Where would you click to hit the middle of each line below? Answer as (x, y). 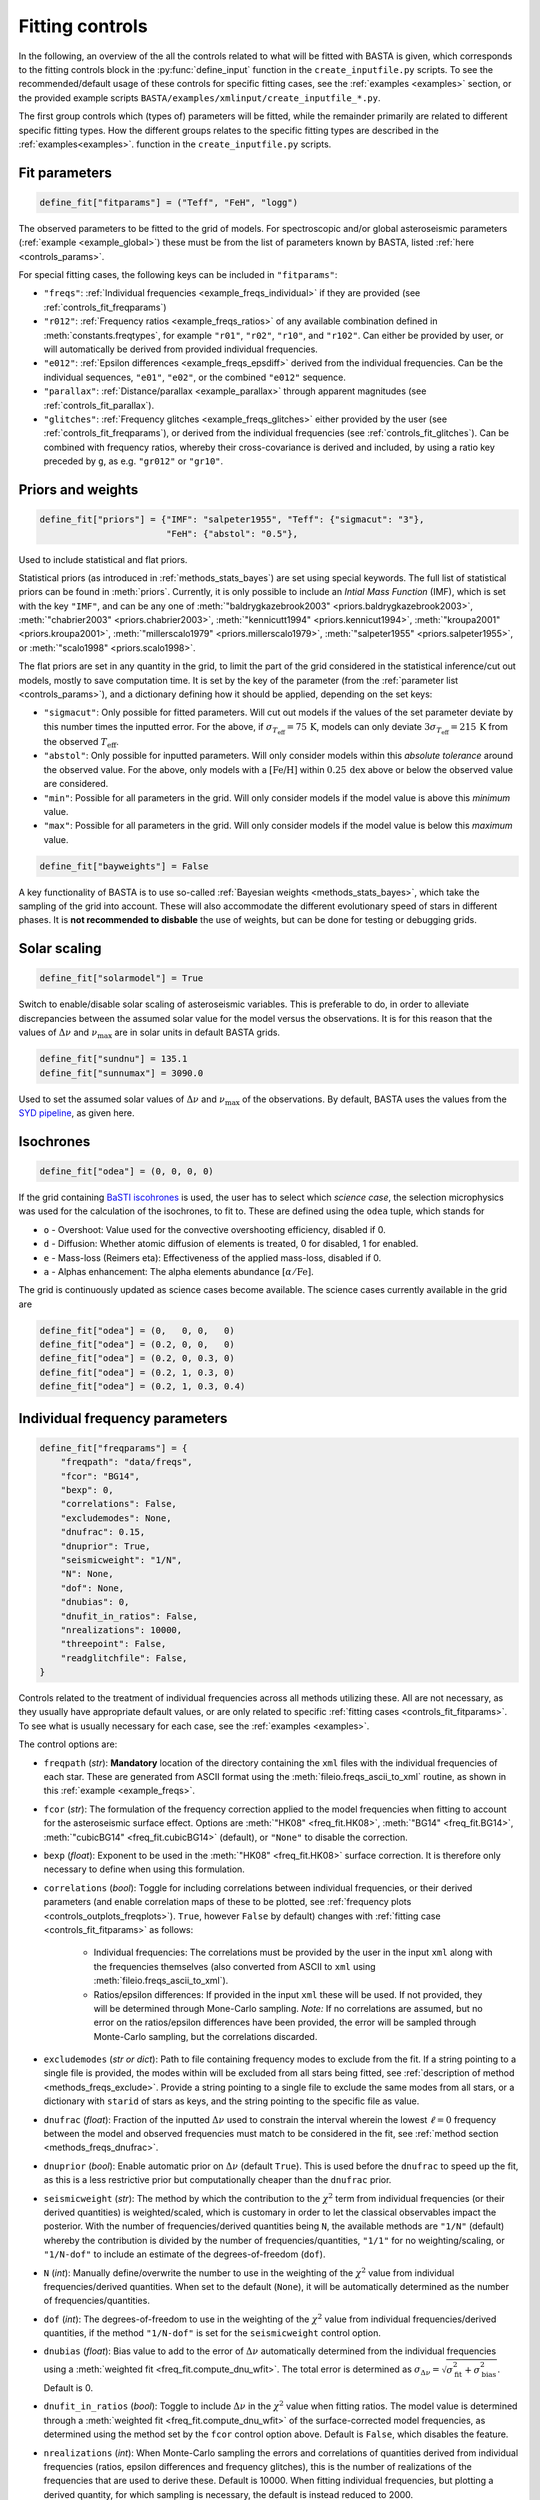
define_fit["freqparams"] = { (113, 1448)
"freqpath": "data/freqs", (127, 1462)
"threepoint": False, (113, 1644)
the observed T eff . (81, 742)
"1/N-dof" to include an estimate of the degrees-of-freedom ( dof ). (184, 2254)
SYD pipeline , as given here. (76, 1112)
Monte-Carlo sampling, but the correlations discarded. (205, 2036)
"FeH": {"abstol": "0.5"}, (232, 533)
